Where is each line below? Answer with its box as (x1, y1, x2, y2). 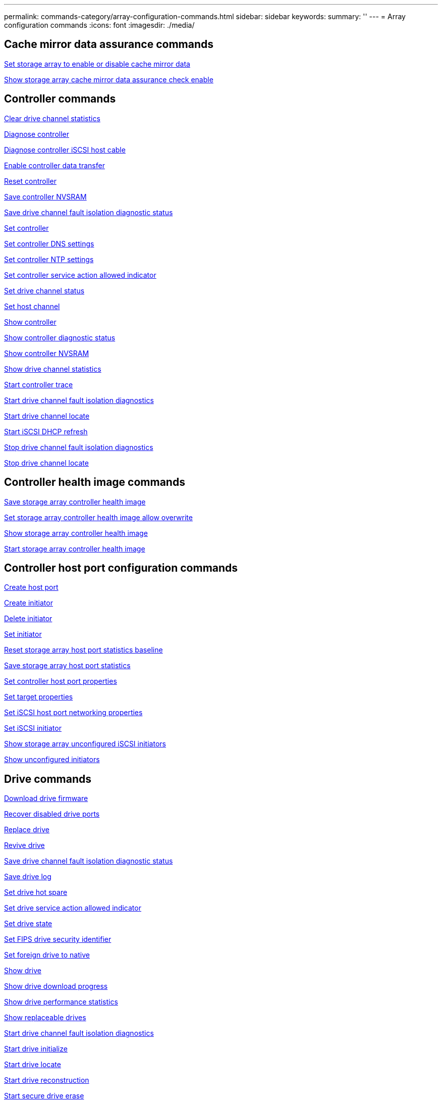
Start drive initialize (4, 1044, 68, 1054)
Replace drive (4, 825, 50, 834)
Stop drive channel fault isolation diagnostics (4, 442, 153, 452)
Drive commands (4, 772, 92, 785)
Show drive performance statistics (4, 997, 118, 1007)
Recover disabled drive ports (4, 810, 100, 819)
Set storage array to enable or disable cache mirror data (4, 59, 190, 68)
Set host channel (4, 302, 60, 311)
